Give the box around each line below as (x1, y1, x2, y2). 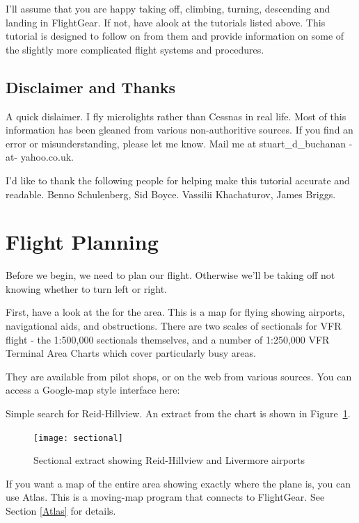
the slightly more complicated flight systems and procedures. (6, 42, 264, 56)
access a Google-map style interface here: (6, 383, 180, 397)
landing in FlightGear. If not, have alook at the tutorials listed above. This (6, 15, 326, 29)
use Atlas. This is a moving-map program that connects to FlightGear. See (6, 490, 325, 504)
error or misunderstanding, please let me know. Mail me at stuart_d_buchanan (6, 136, 346, 150)
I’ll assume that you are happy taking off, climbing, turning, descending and (6, 1, 330, 15)
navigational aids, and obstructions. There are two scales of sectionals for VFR (6, 319, 342, 333)
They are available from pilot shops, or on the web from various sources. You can (6, 369, 352, 383)
